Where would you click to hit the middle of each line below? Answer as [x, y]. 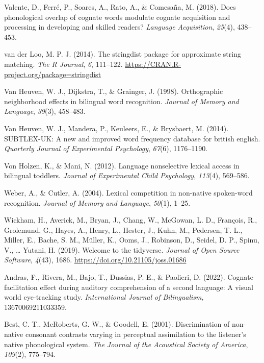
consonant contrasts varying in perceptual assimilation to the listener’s [136, 334]
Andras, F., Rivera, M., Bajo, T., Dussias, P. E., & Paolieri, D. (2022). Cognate [129, 277]
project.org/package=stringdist [53, 74]
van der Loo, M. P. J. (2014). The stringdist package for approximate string [123, 54]
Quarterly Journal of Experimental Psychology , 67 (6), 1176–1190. [106, 148]
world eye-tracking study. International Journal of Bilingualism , [104, 297]
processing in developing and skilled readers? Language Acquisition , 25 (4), [120, 27]
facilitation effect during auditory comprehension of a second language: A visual [129, 287]
